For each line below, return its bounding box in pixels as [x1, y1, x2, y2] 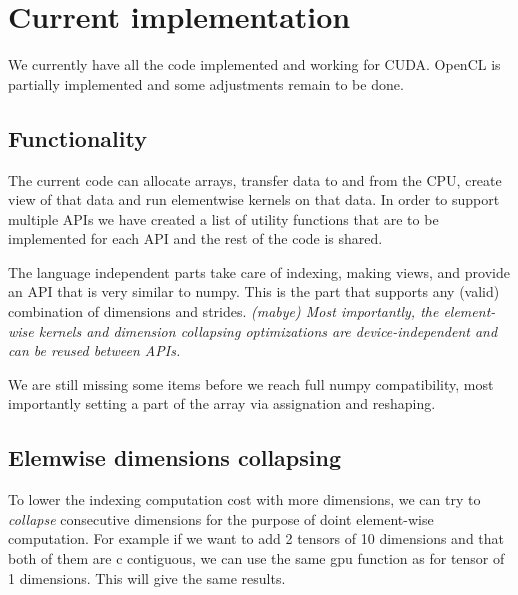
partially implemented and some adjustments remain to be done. [8, 73, 404, 94]
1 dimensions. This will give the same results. [8, 567, 286, 588]
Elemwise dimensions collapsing [8, 442, 341, 473]
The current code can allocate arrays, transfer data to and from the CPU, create [8, 169, 502, 190]
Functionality [8, 122, 147, 153]
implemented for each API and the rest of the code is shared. [8, 228, 383, 249]
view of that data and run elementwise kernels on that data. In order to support [8, 189, 500, 210]
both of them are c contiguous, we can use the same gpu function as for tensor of [8, 548, 505, 569]
